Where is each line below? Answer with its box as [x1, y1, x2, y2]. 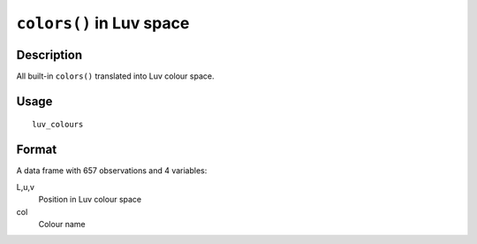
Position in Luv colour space [38, 194, 141, 205]
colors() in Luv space [16, 13, 190, 33]
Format [16, 142, 57, 157]
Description [16, 47, 83, 62]
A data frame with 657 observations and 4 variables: [16, 165, 208, 176]
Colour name [38, 218, 86, 229]
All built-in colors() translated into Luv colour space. [16, 71, 215, 81]
